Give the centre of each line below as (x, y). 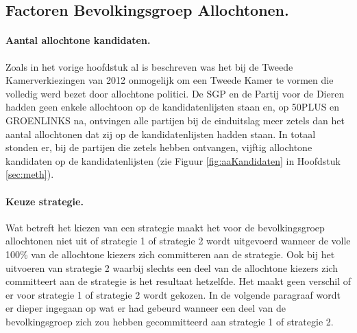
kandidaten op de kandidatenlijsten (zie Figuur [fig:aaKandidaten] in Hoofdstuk (173, 160)
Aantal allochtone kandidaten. (78, 40)
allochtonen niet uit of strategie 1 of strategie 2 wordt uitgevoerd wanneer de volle (178, 241)
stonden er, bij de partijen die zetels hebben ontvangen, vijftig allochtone (159, 147)
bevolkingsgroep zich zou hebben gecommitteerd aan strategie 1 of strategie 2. (170, 321)
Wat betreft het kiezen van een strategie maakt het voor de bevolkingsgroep (165, 227)
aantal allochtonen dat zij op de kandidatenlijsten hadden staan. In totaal (161, 134)
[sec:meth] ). (30, 174)
